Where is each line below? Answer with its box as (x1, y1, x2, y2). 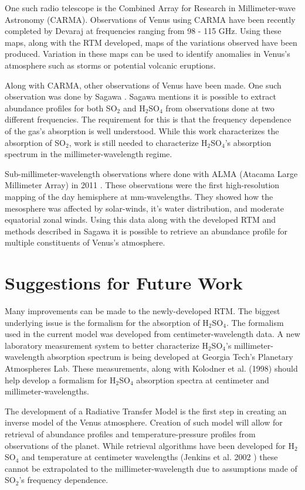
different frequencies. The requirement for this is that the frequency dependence (5, 113, 292, 125)
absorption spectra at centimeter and (136, 373, 269, 386)
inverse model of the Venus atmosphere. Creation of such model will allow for (5, 416, 283, 428)
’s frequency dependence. (19, 474, 109, 486)
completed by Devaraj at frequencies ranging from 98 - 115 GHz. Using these (5, 25, 282, 37)
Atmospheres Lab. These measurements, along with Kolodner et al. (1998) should (5, 362, 298, 374)
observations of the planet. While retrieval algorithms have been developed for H (5, 439, 294, 451)
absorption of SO (5, 136, 66, 148)
